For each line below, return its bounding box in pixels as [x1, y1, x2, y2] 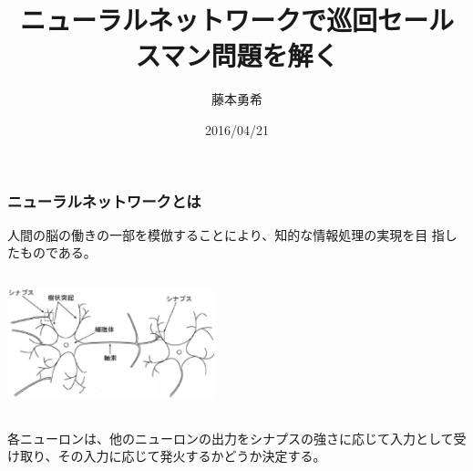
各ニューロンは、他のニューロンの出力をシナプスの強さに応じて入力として [7, 428, 454, 447]
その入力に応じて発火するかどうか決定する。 [57, 446, 326, 466]
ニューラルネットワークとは [7, 189, 201, 212]
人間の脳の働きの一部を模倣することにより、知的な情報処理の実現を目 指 [7, 225, 445, 244]
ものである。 [19, 243, 97, 262]
